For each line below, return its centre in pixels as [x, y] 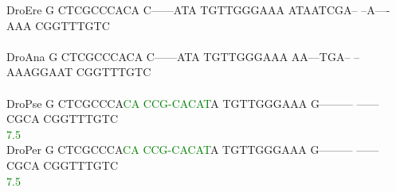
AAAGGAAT [40, 72]
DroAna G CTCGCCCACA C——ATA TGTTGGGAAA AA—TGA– [178, 56]
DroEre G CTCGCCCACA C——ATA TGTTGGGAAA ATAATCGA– [182, 10]
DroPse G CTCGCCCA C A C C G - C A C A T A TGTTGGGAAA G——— [180, 103]
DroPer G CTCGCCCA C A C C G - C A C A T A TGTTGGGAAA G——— [180, 150]
